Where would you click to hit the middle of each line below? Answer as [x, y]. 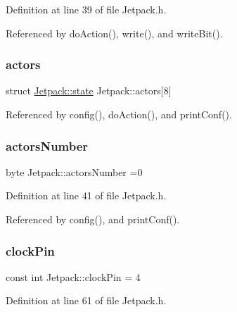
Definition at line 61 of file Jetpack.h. [86, 300]
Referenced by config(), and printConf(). [93, 219]
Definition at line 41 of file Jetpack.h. [86, 195]
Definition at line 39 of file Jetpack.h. [86, 9]
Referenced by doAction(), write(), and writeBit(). [114, 33]
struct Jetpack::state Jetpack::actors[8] [89, 91]
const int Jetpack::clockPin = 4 [73, 276]
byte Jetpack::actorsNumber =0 [74, 171]
